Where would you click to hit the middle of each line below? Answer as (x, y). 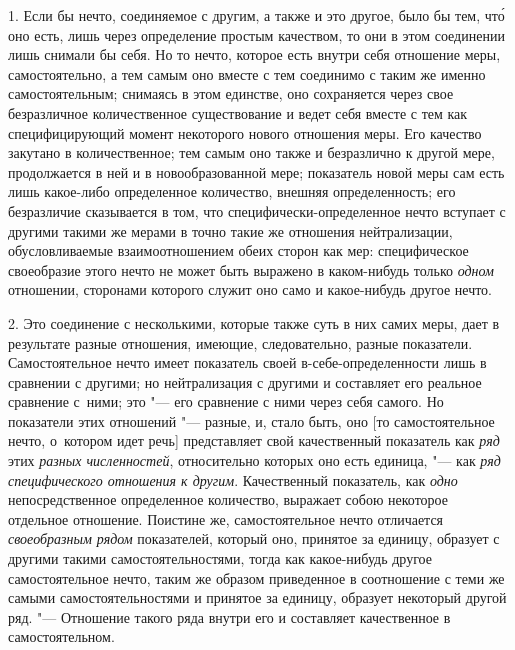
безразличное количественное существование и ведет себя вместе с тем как (238, 112)
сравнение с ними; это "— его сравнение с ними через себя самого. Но (226, 401)
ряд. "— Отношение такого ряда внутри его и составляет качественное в (229, 616)
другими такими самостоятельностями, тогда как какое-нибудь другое (220, 558)
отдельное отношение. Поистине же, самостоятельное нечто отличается (226, 518)
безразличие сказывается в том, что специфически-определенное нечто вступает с (257, 210)
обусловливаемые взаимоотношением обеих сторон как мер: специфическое (238, 250)
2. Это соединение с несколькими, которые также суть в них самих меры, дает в (254, 322)
